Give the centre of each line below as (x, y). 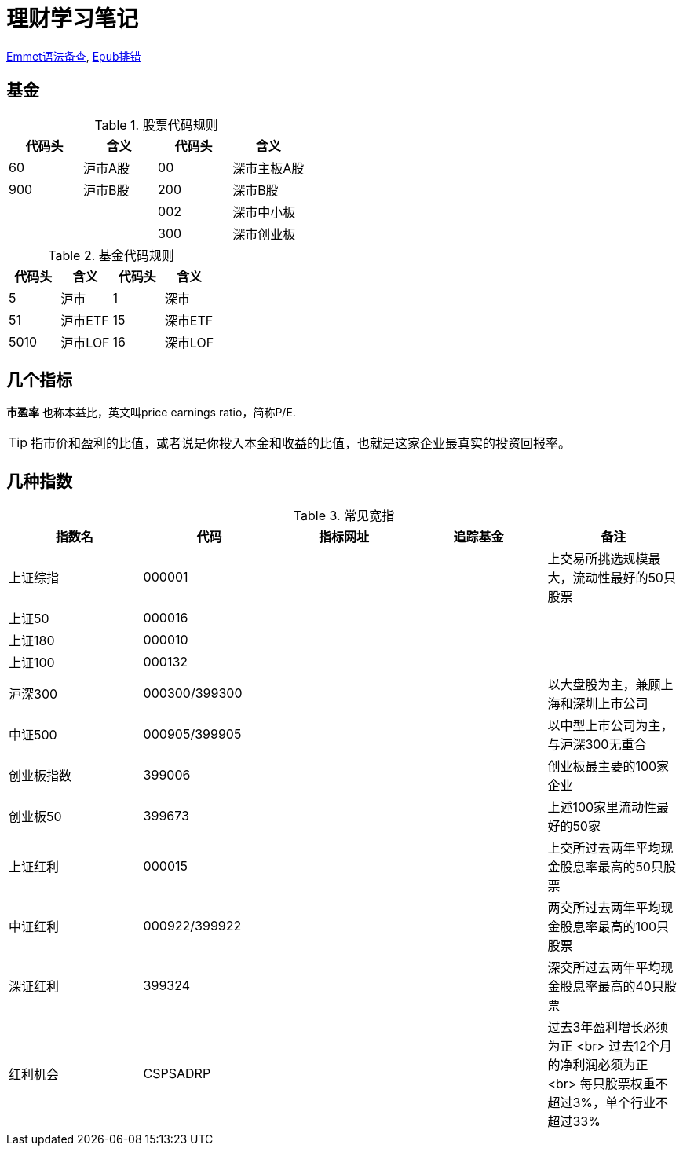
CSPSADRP (177, 1074)
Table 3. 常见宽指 (344, 516)
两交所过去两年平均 (604, 908)
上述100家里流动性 (602, 807)
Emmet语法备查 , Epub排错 (74, 56)
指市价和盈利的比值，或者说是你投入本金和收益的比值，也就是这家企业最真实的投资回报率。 (301, 444)
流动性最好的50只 (624, 578)
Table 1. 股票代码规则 (156, 125)
